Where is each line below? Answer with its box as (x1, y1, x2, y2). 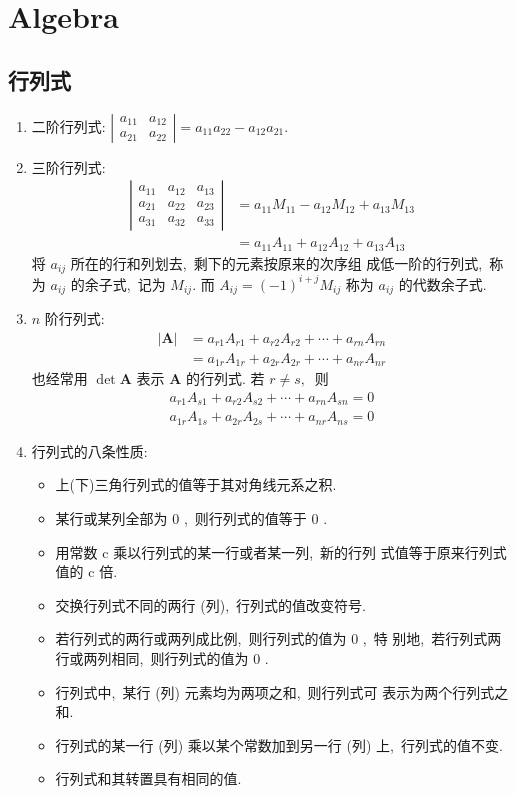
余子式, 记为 (84, 273, 166, 294)
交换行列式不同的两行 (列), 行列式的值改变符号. (55, 594, 366, 615)
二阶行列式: (31, 115, 106, 136)
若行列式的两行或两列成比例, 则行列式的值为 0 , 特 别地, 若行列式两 (55, 628, 502, 649)
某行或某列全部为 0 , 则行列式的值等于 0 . (55, 507, 328, 528)
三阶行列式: (31, 156, 106, 177)
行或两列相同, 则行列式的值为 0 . (55, 647, 269, 668)
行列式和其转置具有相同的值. (55, 768, 242, 789)
